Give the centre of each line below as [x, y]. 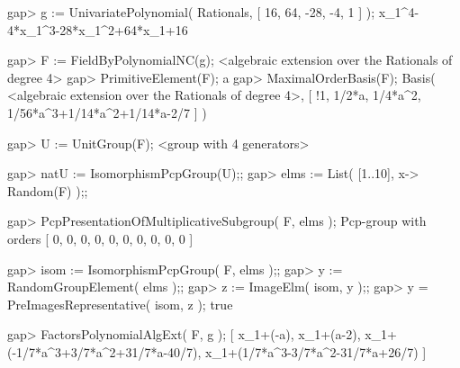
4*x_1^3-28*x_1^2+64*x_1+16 [98, 29]
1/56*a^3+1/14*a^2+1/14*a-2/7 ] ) [107, 112]
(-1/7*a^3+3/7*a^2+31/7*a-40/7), [104, 351]
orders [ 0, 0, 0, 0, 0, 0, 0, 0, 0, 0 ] [100, 238]
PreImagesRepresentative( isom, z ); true [120, 304]
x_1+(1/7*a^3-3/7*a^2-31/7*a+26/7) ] [316, 351]
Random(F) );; [48, 190]
